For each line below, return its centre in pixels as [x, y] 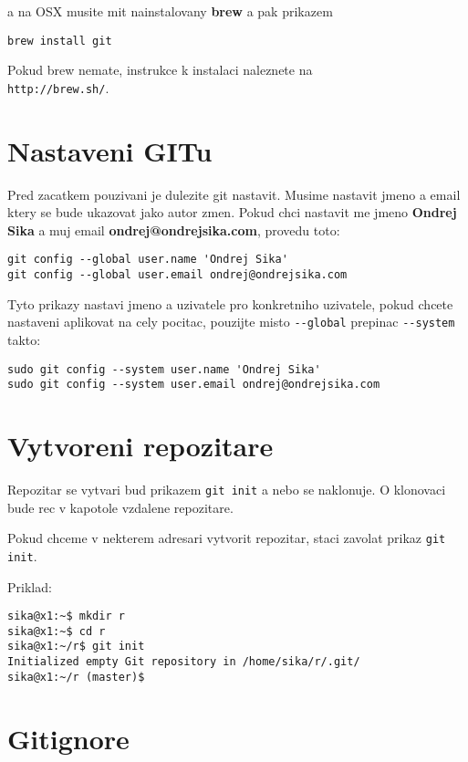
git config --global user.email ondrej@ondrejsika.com [177, 275]
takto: [24, 339]
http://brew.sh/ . [58, 87]
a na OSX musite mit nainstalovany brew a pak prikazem [170, 11]
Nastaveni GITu [110, 150]
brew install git [60, 41]
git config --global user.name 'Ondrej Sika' [148, 260]
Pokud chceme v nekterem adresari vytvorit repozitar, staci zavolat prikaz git [227, 538]
